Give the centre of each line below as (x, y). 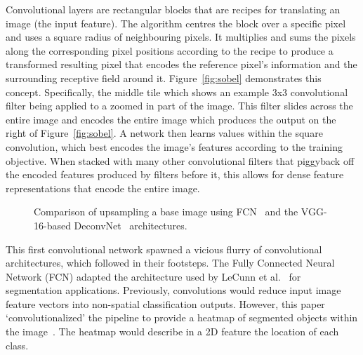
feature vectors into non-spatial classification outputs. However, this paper (165, 303)
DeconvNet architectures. (131, 225)
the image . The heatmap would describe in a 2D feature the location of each (172, 331)
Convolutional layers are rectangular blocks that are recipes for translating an (173, 9)
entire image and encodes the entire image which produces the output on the (171, 119)
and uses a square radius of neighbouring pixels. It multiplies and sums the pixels (181, 37)
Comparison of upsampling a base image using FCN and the (166, 212)
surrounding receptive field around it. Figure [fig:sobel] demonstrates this (164, 78)
